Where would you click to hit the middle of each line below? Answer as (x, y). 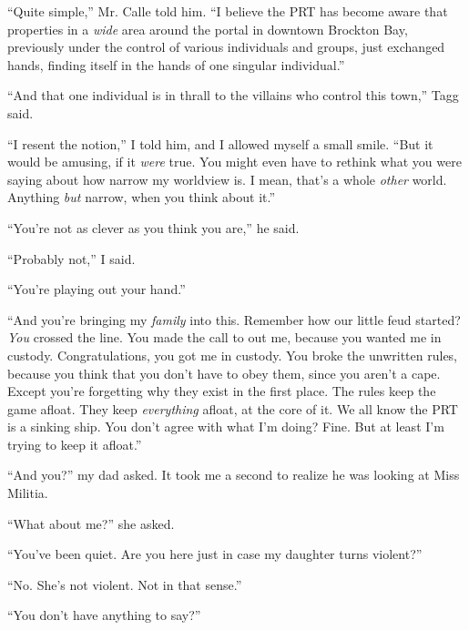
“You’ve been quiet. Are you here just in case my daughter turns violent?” (215, 554)
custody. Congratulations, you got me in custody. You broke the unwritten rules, (233, 355)
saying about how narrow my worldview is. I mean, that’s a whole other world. (227, 179)
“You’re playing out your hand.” (97, 289)
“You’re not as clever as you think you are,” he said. (153, 227)
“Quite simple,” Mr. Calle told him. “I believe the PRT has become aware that (228, 11)
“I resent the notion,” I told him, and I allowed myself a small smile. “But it (220, 143)
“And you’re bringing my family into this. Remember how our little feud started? (234, 319)
